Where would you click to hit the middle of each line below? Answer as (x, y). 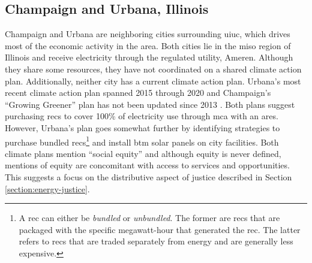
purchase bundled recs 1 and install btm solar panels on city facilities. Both (142, 141)
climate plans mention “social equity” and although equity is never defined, (143, 153)
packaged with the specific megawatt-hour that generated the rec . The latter (160, 229)
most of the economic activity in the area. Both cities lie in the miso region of (148, 45)
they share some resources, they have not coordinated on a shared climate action (153, 69)
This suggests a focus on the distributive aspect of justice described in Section (148, 176)
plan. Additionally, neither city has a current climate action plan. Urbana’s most (153, 81)
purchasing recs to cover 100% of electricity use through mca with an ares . (142, 116)
